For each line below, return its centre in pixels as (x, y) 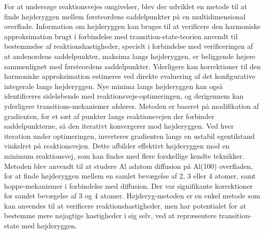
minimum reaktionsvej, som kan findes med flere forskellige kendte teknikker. (124, 155)
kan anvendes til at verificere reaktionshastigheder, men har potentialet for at (125, 205)
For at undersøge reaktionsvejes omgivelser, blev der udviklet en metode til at (126, 6)
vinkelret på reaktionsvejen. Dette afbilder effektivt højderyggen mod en (117, 146)
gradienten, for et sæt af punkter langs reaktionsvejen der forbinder (109, 116)
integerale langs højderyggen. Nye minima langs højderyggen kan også (114, 86)
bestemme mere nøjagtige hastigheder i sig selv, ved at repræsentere (111, 215)
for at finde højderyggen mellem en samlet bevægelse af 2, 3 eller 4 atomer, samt (130, 176)
